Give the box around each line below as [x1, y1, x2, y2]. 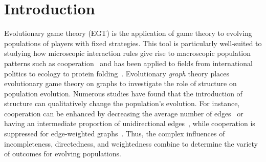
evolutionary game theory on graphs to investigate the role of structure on [4, 78, 237, 89]
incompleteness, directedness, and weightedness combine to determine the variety [4, 138, 258, 149]
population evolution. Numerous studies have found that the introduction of [4, 88, 242, 98]
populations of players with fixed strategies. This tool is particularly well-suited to [4, 37, 262, 48]
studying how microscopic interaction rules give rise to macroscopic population [4, 48, 251, 58]
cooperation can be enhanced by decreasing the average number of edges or [4, 108, 243, 118]
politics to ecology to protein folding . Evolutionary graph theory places [4, 68, 230, 78]
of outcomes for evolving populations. [4, 148, 121, 159]
